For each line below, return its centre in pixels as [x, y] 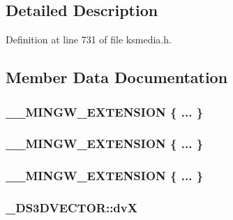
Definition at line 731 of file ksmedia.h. [89, 39]
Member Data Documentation [117, 77]
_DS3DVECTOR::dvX [72, 208]
